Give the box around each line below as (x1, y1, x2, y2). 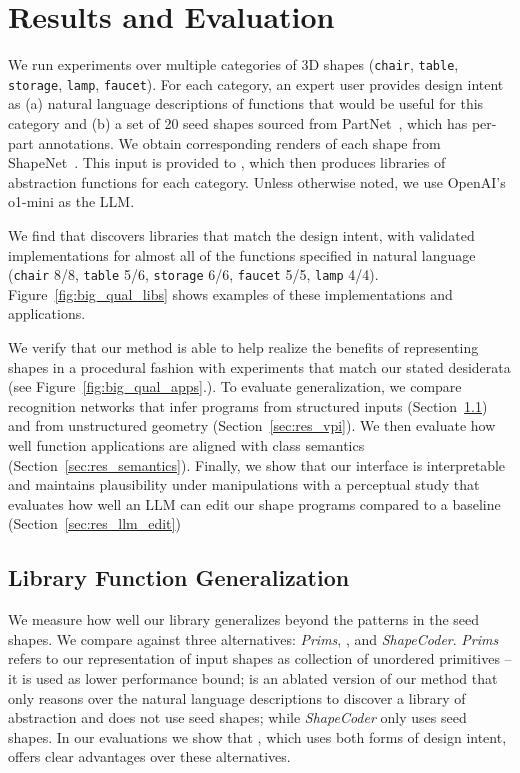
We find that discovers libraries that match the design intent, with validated (8, 225, 475, 245)
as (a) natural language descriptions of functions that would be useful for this (8, 93, 484, 114)
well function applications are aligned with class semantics (8, 435, 365, 455)
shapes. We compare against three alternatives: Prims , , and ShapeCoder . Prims (8, 628, 499, 649)
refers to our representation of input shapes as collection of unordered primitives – (8, 648, 512, 669)
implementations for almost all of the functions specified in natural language (8, 244, 476, 265)
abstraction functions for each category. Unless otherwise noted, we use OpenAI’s (8, 171, 506, 192)
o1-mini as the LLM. (8, 191, 135, 212)
